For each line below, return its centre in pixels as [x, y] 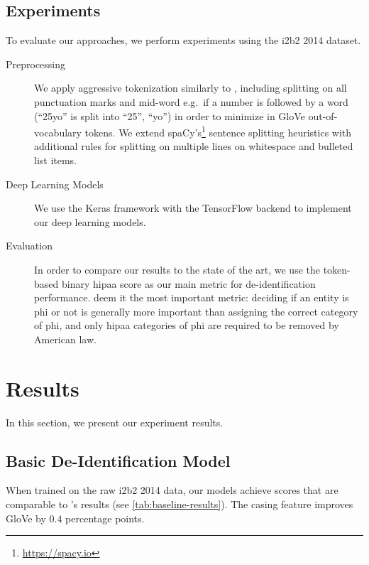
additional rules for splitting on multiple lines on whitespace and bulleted [194, 146]
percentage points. [105, 518]
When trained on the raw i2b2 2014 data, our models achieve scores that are [172, 490]
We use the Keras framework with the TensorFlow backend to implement [193, 208]
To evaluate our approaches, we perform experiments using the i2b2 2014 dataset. [183, 40]
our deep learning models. [90, 221]
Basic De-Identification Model [118, 460]
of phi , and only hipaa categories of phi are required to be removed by [187, 325]
